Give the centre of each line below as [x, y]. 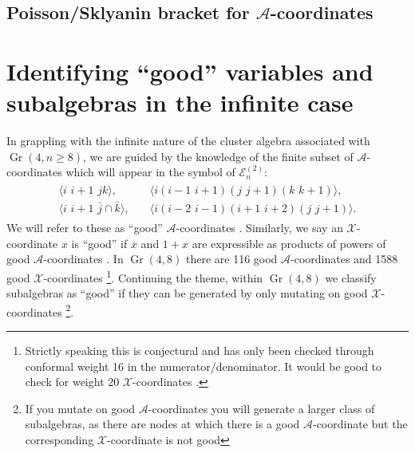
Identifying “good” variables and [190, 71]
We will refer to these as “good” [85, 228]
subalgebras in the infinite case [180, 102]
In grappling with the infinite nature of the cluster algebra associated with [188, 141]
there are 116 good [231, 259]
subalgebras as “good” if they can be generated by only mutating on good [187, 293]
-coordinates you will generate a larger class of [261, 408]
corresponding [59, 440]
